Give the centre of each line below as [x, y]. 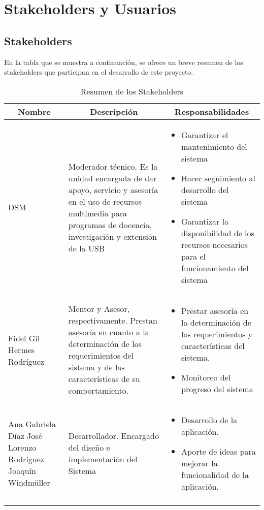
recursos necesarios [215, 244]
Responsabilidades [212, 111]
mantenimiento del [214, 146]
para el [194, 256]
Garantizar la [205, 221]
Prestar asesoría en [215, 310]
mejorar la [200, 463]
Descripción [114, 111]
